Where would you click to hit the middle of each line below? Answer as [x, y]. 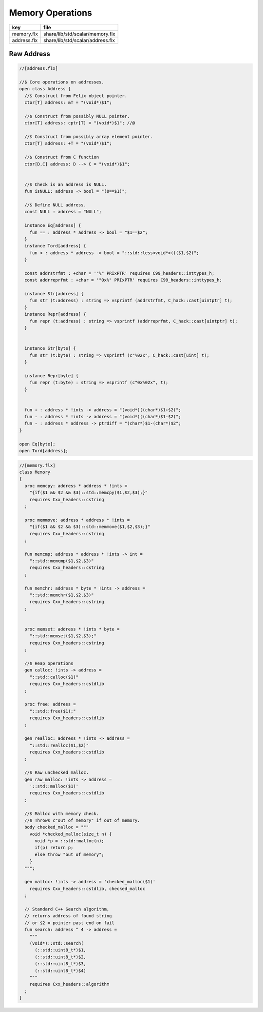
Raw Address [30, 54]
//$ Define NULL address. [55, 205]
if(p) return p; [54, 848]
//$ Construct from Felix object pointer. [76, 96]
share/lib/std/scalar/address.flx [79, 40]
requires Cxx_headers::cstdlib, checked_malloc [87, 889]
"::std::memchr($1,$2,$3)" [62, 595]
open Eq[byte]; [37, 444]
